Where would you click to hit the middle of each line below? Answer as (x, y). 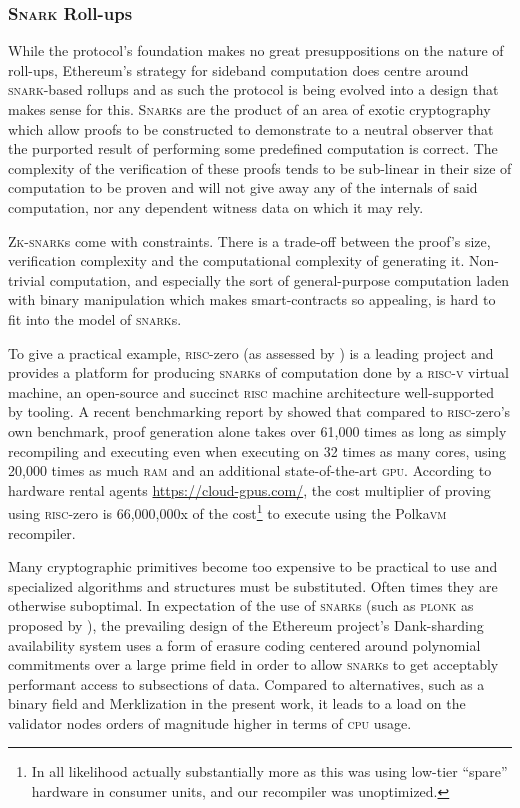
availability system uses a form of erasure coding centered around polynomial (244, 644)
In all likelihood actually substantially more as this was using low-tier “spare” (269, 771)
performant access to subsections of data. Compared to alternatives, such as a (246, 683)
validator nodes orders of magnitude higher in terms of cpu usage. (210, 722)
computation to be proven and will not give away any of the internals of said (243, 187)
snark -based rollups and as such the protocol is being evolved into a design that (253, 89)
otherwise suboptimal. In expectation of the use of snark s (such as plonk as (241, 605)
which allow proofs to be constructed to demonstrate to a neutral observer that (251, 128)
